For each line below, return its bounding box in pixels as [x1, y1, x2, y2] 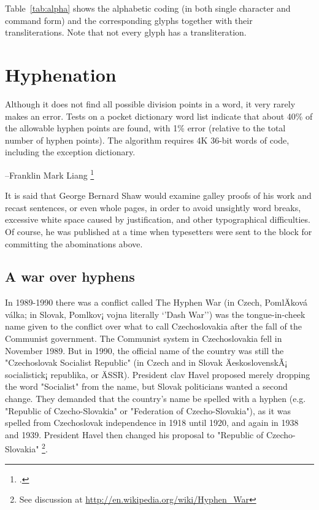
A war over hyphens [5, 267, 135, 286]
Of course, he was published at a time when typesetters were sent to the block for [5, 225, 312, 238]
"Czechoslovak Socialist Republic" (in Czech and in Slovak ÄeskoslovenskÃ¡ [5, 356, 288, 369]
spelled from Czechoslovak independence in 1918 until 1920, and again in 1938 [5, 416, 299, 429]
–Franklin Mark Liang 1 [5, 166, 94, 181]
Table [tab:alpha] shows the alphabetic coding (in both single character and [5, 2, 291, 14]
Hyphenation [5, 61, 117, 87]
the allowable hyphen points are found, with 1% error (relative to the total [5, 122, 286, 134]
